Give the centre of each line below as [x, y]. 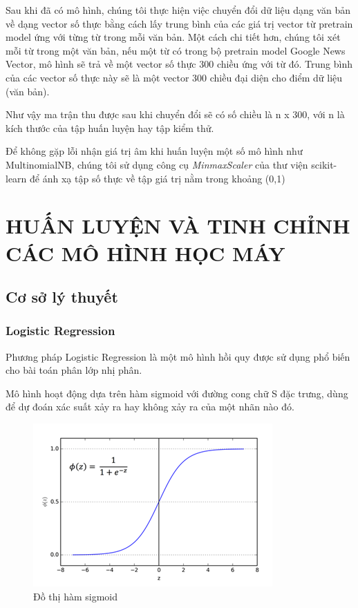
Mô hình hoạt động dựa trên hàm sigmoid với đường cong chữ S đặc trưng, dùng [177, 393]
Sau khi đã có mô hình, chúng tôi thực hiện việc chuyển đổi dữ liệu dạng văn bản [178, 10]
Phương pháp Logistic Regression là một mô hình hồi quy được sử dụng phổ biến [178, 356]
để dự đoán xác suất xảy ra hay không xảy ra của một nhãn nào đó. [150, 407]
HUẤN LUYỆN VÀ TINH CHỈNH [178, 226]
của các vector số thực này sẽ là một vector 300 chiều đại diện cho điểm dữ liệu [174, 77]
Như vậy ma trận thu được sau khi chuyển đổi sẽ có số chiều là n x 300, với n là [175, 114]
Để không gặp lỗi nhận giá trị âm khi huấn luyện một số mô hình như [154, 151]
